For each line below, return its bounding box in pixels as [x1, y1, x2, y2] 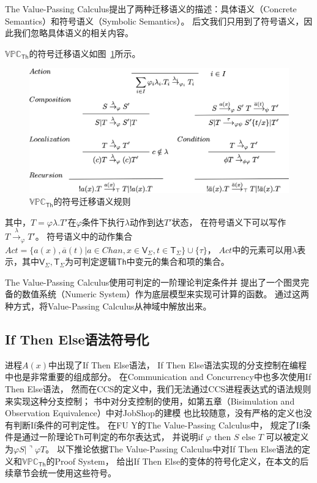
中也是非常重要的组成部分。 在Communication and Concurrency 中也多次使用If [5, 370, 311, 383]
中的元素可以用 [232, 243, 293, 256]
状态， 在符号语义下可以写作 [171, 215, 286, 228]
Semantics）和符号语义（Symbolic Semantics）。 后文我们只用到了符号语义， [5, 14, 304, 27]
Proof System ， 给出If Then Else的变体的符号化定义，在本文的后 [54, 454, 309, 467]
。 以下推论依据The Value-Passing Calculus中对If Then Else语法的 [45, 443, 302, 455]
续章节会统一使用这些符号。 [5, 466, 116, 479]
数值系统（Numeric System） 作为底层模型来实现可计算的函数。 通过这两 [21, 287, 310, 300]
